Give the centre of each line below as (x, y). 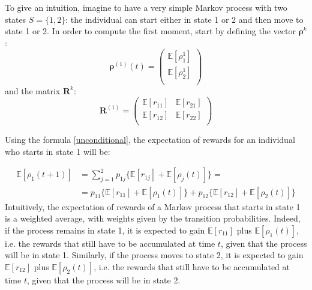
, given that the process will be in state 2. (103, 279)
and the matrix (33, 90)
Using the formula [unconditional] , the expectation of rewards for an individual (150, 140)
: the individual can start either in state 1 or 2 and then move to (184, 19)
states (16, 19)
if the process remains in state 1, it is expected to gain (105, 230)
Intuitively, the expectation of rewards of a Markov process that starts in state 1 (153, 206)
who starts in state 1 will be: (58, 151)
